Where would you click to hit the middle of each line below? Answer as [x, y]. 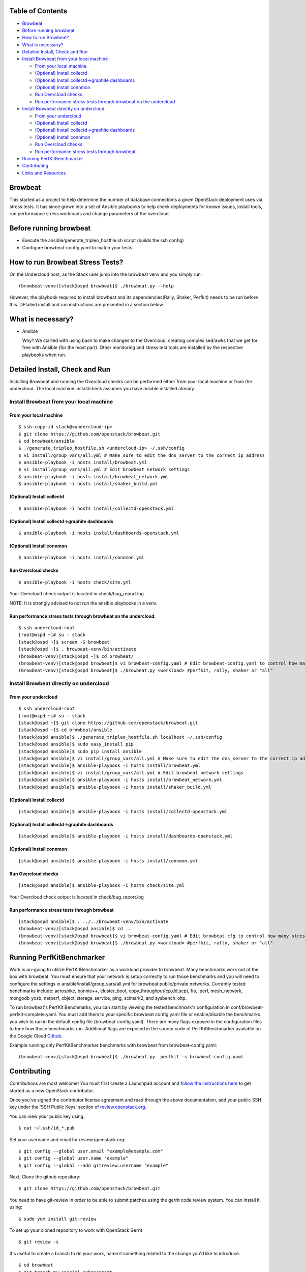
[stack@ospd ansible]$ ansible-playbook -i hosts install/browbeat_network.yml [120, 780]
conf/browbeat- [247, 1007]
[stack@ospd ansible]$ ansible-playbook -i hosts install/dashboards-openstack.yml [126, 836]
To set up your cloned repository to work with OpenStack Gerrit [76, 1230]
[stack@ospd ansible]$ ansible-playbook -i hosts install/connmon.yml [108, 861]
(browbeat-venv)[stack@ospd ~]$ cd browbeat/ [76, 656]
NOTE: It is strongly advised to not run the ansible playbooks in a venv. [83, 603]
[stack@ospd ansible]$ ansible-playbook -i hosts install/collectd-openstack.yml [123, 811]
